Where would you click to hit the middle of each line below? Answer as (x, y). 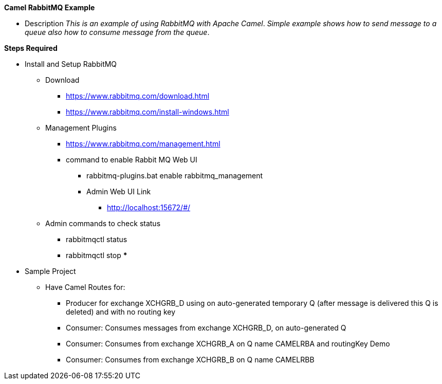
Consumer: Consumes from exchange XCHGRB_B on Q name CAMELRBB (190, 360)
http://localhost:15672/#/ (149, 207)
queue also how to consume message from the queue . (117, 32)
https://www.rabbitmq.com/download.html (138, 96)
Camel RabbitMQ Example (50, 7)
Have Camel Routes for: (85, 287)
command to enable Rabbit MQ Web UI (132, 160)
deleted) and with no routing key (121, 312)
